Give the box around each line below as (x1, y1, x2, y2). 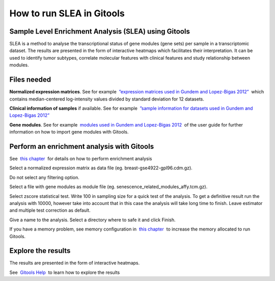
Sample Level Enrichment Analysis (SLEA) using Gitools (9, 27, 190, 36)
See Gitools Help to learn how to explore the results (9, 269, 120, 275)
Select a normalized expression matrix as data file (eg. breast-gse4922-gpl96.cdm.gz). (9, 165, 193, 171)
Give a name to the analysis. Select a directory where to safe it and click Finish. (9, 217, 176, 223)
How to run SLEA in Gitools (9, 8, 125, 19)
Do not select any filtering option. (9, 174, 79, 181)
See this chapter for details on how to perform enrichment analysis (9, 156, 152, 162)
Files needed (9, 75, 51, 84)
